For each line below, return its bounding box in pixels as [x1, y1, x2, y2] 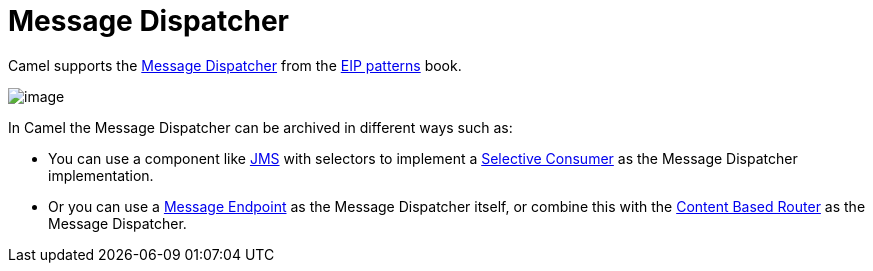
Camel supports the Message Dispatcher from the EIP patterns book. [8, 56, 462, 74]
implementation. [48, 166, 154, 184]
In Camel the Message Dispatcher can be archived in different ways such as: [8, 118, 513, 136]
